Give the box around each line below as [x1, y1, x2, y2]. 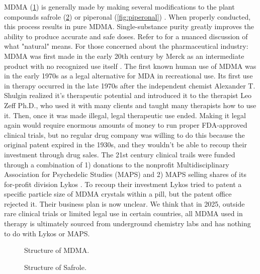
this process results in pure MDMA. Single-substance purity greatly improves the [4, 21, 254, 32]
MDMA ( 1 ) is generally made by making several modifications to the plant [4, 2, 235, 12]
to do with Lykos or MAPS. [4, 228, 90, 238]
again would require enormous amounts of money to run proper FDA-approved [4, 120, 247, 130]
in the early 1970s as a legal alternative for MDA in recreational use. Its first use [4, 70, 253, 81]
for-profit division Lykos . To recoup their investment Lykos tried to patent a [4, 178, 242, 189]
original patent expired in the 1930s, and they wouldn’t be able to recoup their [4, 139, 247, 150]
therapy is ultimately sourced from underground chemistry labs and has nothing [4, 218, 251, 229]
